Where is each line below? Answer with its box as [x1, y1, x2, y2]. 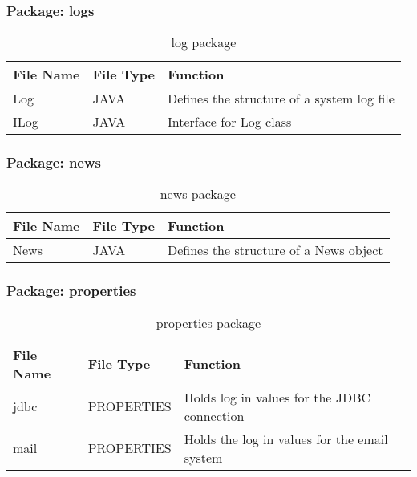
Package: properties [6, 281, 136, 301]
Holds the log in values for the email [184, 429, 388, 448]
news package [160, 184, 236, 204]
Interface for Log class [168, 112, 292, 131]
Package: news [6, 152, 101, 172]
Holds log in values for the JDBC [184, 387, 371, 406]
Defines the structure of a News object [168, 241, 383, 260]
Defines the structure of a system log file [168, 89, 395, 108]
